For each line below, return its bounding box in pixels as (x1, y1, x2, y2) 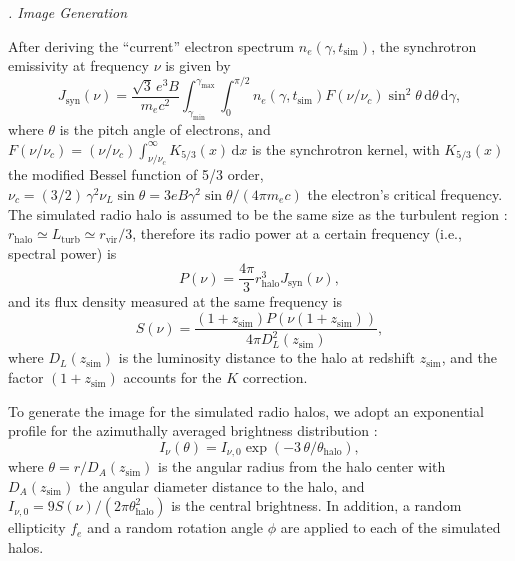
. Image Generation (8, 2, 128, 22)
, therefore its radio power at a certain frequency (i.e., (132, 223, 462, 244)
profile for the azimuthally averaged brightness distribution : (8, 420, 378, 441)
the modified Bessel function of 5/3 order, (8, 164, 264, 185)
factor (8, 367, 44, 388)
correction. (242, 367, 308, 388)
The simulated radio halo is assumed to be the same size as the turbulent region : (8, 203, 508, 224)
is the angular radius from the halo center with (157, 456, 446, 477)
